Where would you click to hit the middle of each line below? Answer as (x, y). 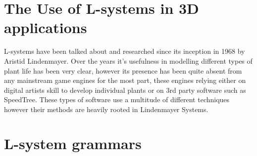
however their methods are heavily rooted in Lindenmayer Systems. (106, 109)
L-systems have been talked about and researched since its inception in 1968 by (125, 51)
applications (46, 27)
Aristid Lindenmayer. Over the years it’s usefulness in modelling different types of (128, 60)
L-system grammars (73, 143)
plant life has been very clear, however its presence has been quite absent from (123, 70)
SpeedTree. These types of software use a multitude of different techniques (117, 99)
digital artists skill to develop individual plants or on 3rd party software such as (125, 90)
